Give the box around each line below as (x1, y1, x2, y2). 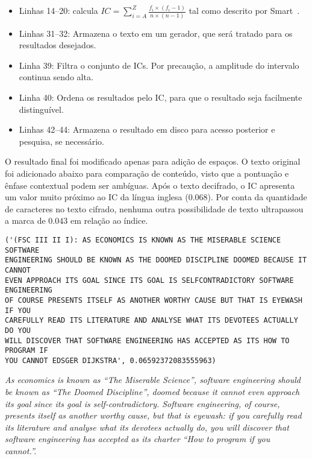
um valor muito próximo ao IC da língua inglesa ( (5, 191, 189, 203)
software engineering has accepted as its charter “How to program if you (5, 432, 270, 445)
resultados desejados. (19, 39, 96, 51)
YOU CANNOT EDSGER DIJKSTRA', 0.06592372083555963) (5, 356, 216, 365)
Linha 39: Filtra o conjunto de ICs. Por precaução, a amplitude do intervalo (19, 59, 299, 71)
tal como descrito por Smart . (189, 4, 300, 17)
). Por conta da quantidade (207, 191, 307, 203)
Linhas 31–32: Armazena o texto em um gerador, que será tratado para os (19, 27, 293, 39)
